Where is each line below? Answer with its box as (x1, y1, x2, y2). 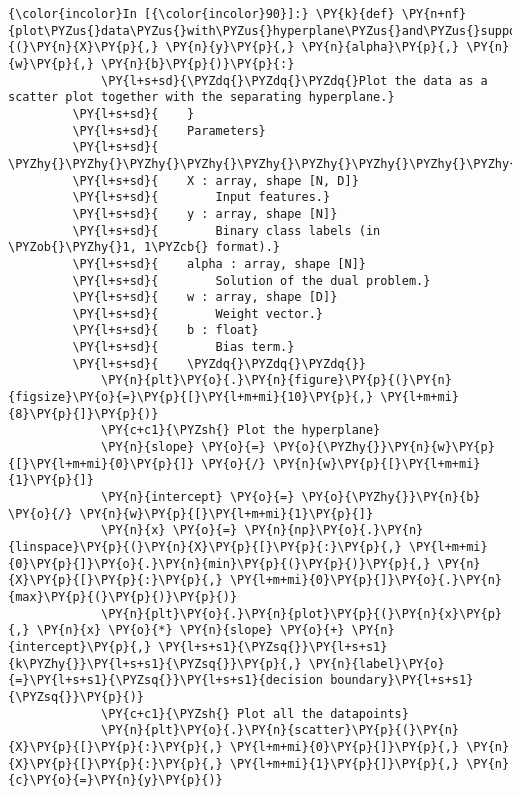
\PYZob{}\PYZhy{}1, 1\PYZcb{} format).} (8, 240, 281, 255)
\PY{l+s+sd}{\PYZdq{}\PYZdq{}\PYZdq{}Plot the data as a (101, 73, 488, 88)
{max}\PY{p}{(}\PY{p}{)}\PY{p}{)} (8, 589, 238, 604)
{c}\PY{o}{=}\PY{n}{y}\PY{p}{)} (8, 773, 223, 788)
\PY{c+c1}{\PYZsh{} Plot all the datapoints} (101, 706, 409, 721)
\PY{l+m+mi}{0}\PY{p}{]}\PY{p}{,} (229, 739, 460, 754)
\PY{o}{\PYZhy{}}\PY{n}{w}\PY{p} (272, 440, 495, 455)
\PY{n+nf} (401, 7, 467, 21)
